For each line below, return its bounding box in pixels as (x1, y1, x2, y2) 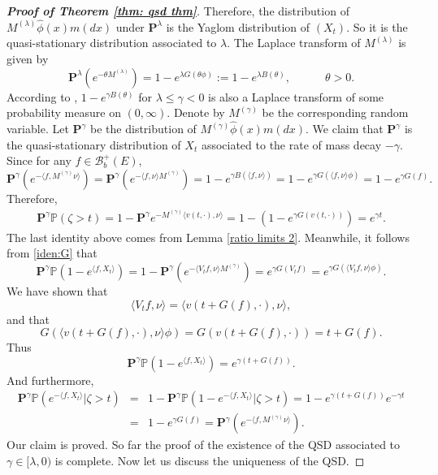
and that (7, 310, 50, 327)
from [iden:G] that (7, 244, 98, 261)
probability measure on (7, 104, 121, 121)
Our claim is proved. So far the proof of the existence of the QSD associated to (7, 436, 401, 453)
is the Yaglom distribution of (166, 18, 310, 35)
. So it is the (346, 18, 408, 35)
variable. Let (7, 120, 69, 136)
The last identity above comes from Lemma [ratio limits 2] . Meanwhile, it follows (7, 228, 410, 245)
